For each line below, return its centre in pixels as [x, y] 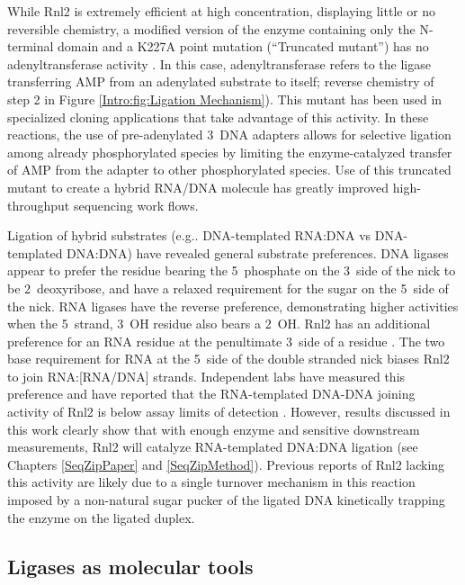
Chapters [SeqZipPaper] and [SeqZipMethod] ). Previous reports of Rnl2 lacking [226, 464]
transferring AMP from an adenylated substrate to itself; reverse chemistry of [221, 81]
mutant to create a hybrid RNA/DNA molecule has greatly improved [198, 187]
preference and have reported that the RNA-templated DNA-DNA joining [211, 394]
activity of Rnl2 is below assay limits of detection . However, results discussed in [229, 412]
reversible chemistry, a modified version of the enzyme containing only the [211, 28]
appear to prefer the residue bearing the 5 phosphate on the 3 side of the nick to [232, 270]
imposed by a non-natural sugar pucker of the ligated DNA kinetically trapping [226, 500]
